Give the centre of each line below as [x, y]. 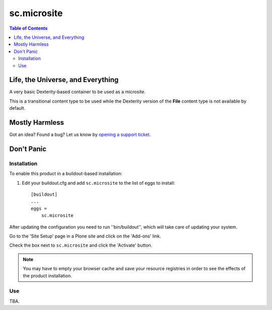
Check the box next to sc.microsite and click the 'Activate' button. [81, 245]
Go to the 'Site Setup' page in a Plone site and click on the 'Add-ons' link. [85, 236]
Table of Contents [28, 28]
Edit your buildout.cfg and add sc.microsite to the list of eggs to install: [98, 183]
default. [17, 108]
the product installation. [48, 276]
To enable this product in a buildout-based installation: [66, 174]
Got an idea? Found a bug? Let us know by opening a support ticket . [80, 135]
